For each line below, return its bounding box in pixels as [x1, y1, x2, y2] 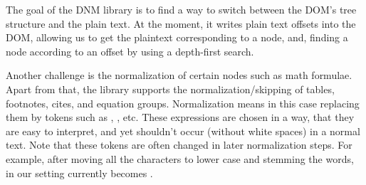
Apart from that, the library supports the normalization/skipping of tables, [6, 81, 335, 96]
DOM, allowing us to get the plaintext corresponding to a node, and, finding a [6, 30, 348, 45]
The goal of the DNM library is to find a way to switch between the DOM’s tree [6, 2, 357, 16]
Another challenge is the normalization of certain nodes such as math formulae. [6, 68, 352, 83]
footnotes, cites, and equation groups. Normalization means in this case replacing [6, 95, 360, 110]
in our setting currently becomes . [6, 165, 153, 180]
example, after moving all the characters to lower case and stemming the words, [6, 151, 354, 166]
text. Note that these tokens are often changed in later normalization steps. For [6, 137, 352, 152]
